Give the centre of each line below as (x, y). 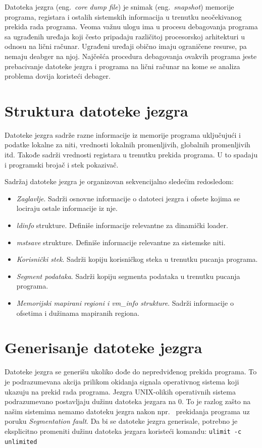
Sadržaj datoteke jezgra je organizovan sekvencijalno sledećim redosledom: (119, 181)
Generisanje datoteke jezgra (103, 347)
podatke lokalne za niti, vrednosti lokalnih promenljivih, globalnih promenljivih (127, 145)
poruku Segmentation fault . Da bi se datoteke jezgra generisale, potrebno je (121, 421)
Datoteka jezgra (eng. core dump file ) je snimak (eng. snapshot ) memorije (119, 7)
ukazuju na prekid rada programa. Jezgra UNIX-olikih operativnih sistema (120, 391)
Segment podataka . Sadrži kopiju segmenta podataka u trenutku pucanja (128, 276)
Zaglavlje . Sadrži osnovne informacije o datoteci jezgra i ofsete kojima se (128, 198)
